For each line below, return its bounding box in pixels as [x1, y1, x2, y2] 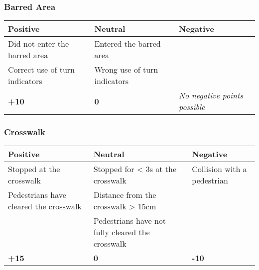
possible [179, 101, 205, 113]
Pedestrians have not [93, 215, 166, 227]
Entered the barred [94, 38, 161, 50]
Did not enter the [8, 38, 69, 50]
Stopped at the [8, 163, 60, 175]
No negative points [179, 90, 243, 101]
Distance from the [93, 189, 156, 201]
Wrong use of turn [94, 64, 158, 76]
